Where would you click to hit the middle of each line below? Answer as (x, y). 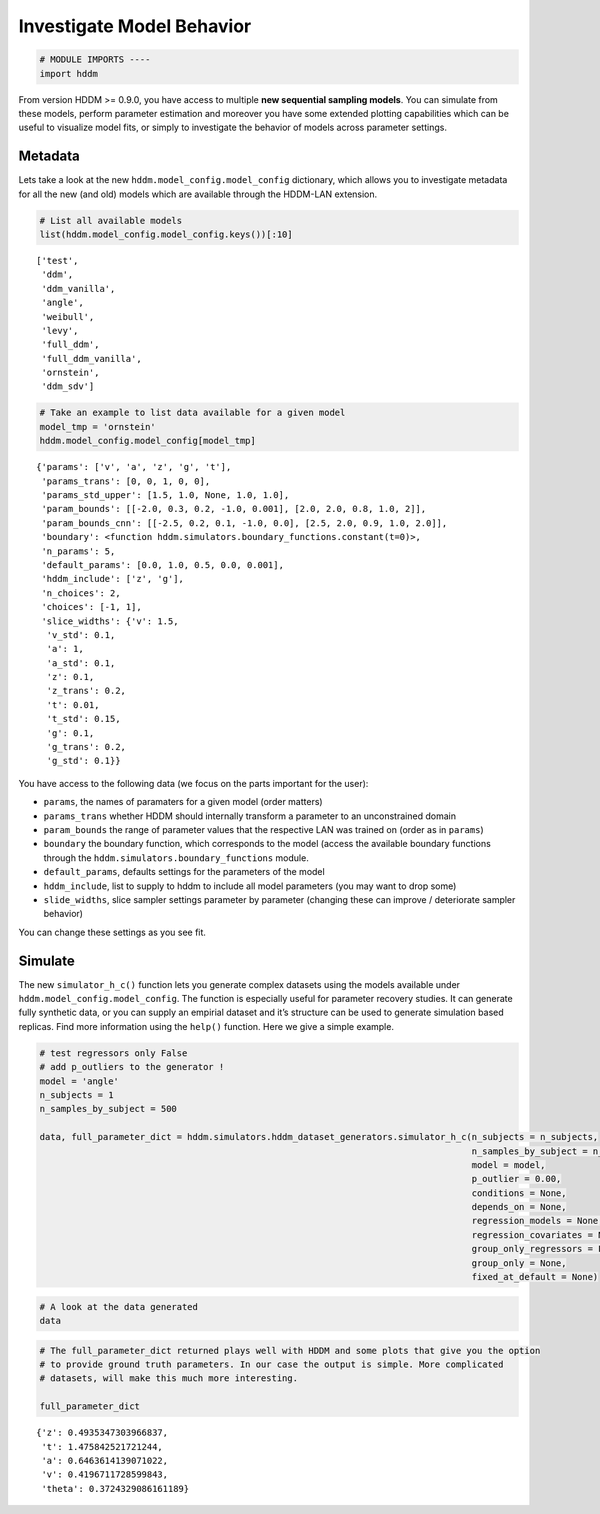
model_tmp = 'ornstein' (98, 426)
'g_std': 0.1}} (83, 761)
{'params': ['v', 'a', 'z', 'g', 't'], (134, 467)
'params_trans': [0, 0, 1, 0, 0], (126, 481)
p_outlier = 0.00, (516, 1179)
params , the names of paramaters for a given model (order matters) (183, 802)
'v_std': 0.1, (81, 634)
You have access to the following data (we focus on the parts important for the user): (193, 783)
